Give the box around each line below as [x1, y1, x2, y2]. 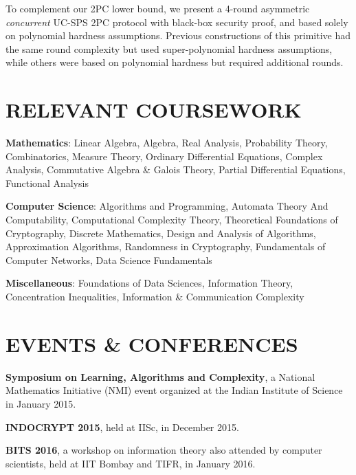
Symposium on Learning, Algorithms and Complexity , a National [5, 369, 315, 384]
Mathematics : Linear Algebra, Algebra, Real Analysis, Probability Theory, [5, 135, 328, 150]
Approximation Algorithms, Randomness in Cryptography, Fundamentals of [5, 239, 326, 254]
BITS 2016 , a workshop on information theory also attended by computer [5, 443, 322, 457]
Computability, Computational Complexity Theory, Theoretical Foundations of [5, 212, 338, 227]
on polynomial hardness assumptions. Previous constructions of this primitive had [5, 28, 351, 43]
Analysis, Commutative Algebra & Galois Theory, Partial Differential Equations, [5, 162, 346, 177]
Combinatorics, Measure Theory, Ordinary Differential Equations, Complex [5, 148, 323, 163]
